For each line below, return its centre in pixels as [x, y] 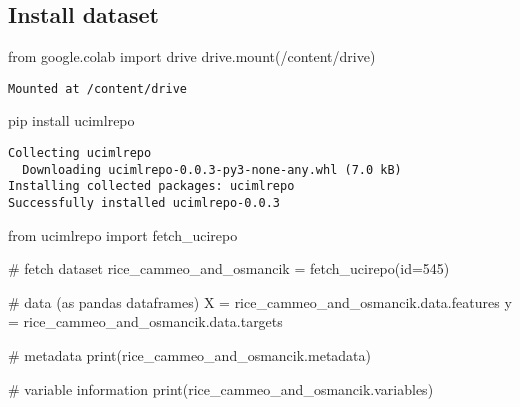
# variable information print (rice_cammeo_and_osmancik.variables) [221, 388]
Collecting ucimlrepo [80, 153]
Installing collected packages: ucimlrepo [151, 186]
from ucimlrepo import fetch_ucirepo [123, 234]
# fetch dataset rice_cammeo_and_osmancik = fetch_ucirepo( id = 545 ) [229, 268]
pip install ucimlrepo [71, 120]
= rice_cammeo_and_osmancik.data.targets [145, 321]
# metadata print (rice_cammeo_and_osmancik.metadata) [190, 355]
